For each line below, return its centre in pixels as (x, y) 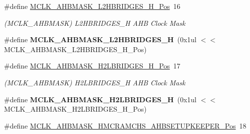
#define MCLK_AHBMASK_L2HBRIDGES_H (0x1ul (100, 39)
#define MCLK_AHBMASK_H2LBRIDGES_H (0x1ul (100, 99)
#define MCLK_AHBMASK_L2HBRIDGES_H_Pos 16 (92, 6)
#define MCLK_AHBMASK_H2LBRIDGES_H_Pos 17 (92, 66)
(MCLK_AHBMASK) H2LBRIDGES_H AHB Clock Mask (95, 82)
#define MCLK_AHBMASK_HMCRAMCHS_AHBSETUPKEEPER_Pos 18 (125, 125)
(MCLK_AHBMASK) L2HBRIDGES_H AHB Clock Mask (95, 23)
